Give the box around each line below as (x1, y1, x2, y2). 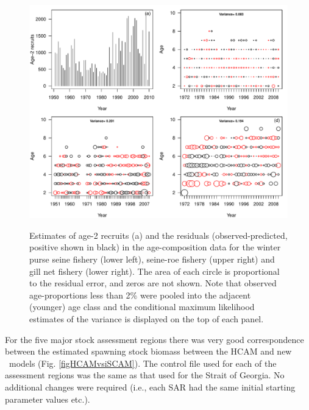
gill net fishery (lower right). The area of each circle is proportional (29, 264, 280, 277)
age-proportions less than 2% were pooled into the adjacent (29, 288, 251, 301)
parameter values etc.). (5, 392, 90, 405)
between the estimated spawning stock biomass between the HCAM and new (5, 345, 292, 358)
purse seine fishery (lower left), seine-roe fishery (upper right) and (29, 253, 275, 266)
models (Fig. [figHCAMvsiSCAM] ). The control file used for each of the (9, 356, 277, 369)
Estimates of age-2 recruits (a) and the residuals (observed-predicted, (29, 228, 288, 241)
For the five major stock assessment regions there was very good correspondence (5, 333, 304, 345)
